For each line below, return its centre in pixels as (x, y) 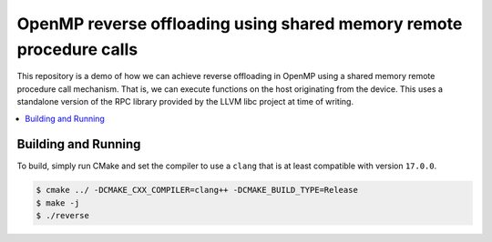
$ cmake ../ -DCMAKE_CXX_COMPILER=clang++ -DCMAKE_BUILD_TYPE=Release (197, 190)
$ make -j (58, 203)
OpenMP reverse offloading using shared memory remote (240, 24)
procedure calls (77, 49)
